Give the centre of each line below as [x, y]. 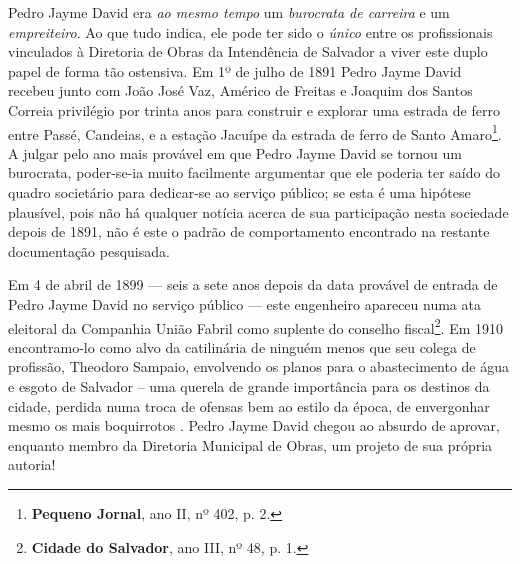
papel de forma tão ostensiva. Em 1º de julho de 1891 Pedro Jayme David [235, 70]
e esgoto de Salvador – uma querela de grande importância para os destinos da [249, 386]
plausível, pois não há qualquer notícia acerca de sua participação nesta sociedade [258, 211]
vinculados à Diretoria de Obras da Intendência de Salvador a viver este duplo [248, 51]
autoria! [32, 464]
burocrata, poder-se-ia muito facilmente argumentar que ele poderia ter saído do [254, 172]
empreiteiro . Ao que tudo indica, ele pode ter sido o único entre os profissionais [250, 31]
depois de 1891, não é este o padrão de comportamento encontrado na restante [249, 231]
